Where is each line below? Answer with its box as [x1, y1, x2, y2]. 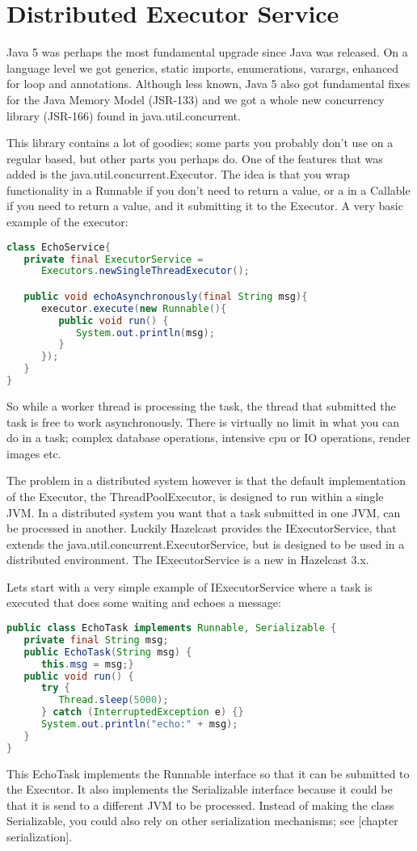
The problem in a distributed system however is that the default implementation [6, 472, 406, 489]
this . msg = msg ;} [40, 658, 134, 670]
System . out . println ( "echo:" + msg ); [40, 718, 238, 731]
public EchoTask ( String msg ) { [23, 646, 192, 658]
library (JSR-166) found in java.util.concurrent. [6, 107, 241, 124]
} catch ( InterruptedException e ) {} [40, 706, 244, 718]
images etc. [6, 444, 61, 461]
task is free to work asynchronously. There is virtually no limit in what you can [6, 413, 399, 430]
